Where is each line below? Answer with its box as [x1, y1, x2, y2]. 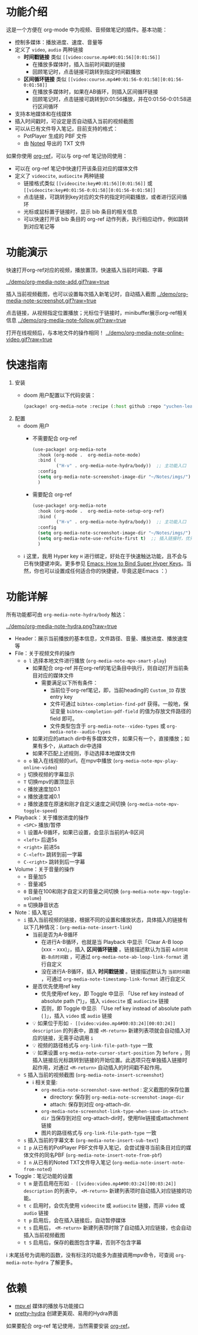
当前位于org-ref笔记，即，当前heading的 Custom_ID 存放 [49, 686, 186, 693]
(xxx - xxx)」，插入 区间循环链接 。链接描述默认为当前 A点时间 [41, 946, 189, 953]
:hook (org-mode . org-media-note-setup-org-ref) [37, 508, 165, 514]
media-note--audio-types [49, 729, 111, 735]
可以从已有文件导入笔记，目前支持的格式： [14, 125, 118, 132]
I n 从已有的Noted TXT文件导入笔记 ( [23, 1158, 115, 1165]
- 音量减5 [23, 880, 47, 887]
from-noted [23, 1166, 51, 1173]
